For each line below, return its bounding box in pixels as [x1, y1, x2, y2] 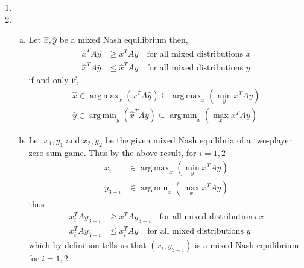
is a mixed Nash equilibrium [194, 238, 299, 251]
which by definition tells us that [28, 238, 147, 251]
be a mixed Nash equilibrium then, [59, 33, 188, 46]
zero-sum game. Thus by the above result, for [28, 146, 197, 158]
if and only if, [28, 73, 79, 86]
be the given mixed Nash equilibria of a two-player [105, 133, 292, 146]
